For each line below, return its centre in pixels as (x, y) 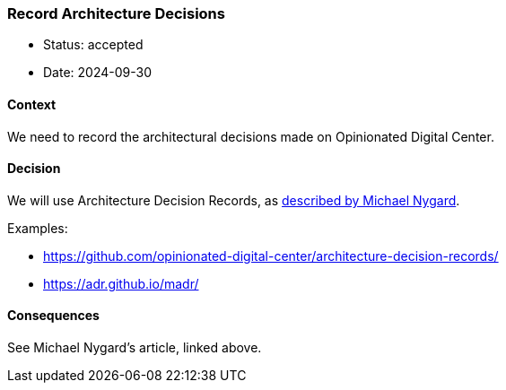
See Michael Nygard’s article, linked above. (135, 348)
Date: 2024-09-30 (97, 73)
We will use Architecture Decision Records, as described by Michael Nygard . (234, 200)
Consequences (53, 316)
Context (32, 104)
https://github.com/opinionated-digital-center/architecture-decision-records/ (271, 256)
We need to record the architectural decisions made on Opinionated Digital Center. (251, 136)
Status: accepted (93, 45)
